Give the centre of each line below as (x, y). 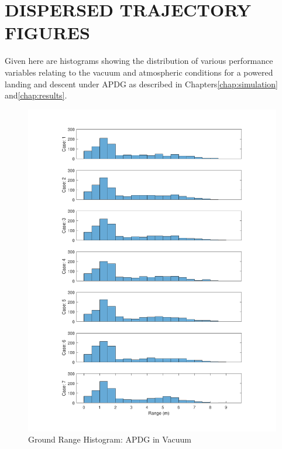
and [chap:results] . (36, 95)
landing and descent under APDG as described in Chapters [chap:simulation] (141, 84)
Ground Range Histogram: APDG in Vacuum (110, 439)
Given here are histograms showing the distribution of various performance (139, 61)
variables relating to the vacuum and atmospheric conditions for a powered (139, 72)
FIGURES (47, 33)
